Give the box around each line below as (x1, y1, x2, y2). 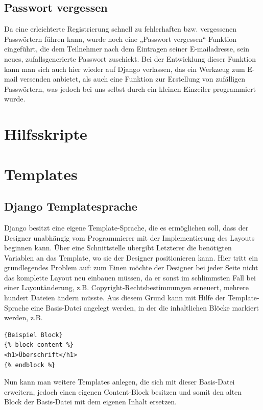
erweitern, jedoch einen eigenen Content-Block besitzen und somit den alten (4, 386, 242, 397)
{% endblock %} (4, 361, 56, 369)
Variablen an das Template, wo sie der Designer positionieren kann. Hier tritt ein (4, 252, 258, 263)
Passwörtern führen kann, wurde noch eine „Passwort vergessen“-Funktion (4, 33, 237, 44)
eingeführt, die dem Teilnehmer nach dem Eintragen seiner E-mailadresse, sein (4, 43, 249, 54)
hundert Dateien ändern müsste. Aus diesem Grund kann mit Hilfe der (4, 292, 226, 303)
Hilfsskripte (4, 123, 87, 144)
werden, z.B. (4, 312, 43, 323)
